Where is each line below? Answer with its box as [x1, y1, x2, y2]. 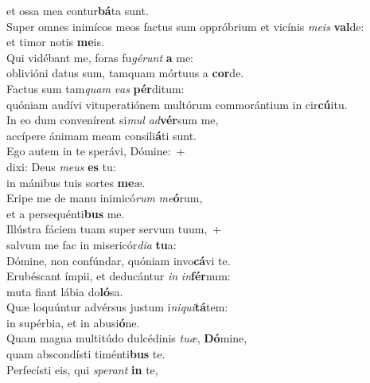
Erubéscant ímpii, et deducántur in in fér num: [6, 268, 231, 284]
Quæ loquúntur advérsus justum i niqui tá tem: [6, 299, 228, 315]
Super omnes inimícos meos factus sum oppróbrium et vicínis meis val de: [6, 18, 364, 34]
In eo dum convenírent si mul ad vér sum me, [6, 111, 219, 128]
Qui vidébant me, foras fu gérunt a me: [6, 49, 194, 65]
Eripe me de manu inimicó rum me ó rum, [6, 190, 203, 206]
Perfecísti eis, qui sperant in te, [6, 361, 158, 377]
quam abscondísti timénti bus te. [6, 346, 166, 362]
